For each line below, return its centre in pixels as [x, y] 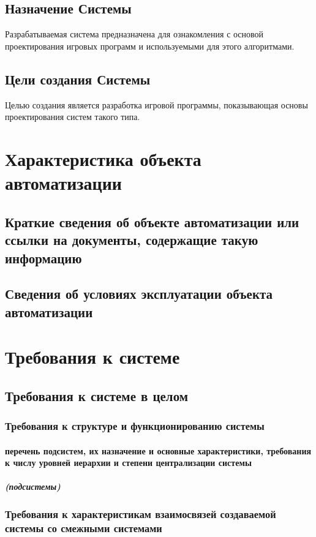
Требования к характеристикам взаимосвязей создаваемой [141, 514]
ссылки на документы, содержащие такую [132, 240]
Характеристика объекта [103, 158]
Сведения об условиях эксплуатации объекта [139, 294]
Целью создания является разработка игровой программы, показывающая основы [156, 104]
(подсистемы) [33, 486]
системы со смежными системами [84, 528]
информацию [43, 257]
